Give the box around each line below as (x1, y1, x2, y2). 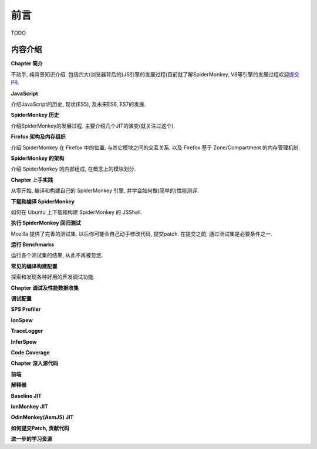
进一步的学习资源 (11, 435, 52, 443)
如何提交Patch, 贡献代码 (11, 424, 70, 431)
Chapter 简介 (11, 60, 43, 67)
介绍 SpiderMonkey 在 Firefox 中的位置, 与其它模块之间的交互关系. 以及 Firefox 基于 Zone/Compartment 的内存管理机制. (11, 144, 301, 151)
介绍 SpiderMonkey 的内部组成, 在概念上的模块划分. (11, 165, 136, 173)
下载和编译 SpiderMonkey (11, 197, 75, 205)
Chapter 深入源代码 (11, 360, 59, 367)
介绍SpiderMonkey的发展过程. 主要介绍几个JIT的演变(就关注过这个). (11, 122, 176, 129)
